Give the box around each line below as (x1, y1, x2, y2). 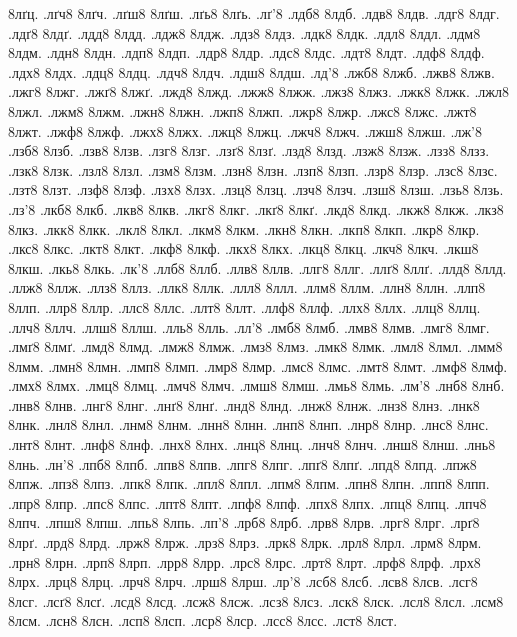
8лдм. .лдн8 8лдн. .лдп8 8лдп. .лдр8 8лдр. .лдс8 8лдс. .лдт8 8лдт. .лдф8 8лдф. (8, 42, 485, 63)
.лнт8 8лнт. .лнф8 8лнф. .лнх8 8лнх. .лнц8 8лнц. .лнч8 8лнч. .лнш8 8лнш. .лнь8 (8, 434, 496, 455)
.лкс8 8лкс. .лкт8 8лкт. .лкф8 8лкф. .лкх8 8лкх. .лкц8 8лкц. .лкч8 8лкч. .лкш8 (8, 238, 479, 259)
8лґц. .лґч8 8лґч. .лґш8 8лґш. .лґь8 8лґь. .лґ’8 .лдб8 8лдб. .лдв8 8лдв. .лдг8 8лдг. (8, 3, 500, 23)
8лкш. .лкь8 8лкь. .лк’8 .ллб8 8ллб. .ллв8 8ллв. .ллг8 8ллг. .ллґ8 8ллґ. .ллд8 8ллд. (8, 257, 507, 278)
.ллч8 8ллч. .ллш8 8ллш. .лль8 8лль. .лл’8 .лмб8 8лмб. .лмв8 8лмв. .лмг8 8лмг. (8, 316, 490, 337)
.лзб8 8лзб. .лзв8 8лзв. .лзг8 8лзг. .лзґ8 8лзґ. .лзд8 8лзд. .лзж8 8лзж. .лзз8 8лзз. (8, 140, 490, 161)
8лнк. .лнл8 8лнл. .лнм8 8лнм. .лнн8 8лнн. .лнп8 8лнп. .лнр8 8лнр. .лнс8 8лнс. (8, 414, 489, 435)
